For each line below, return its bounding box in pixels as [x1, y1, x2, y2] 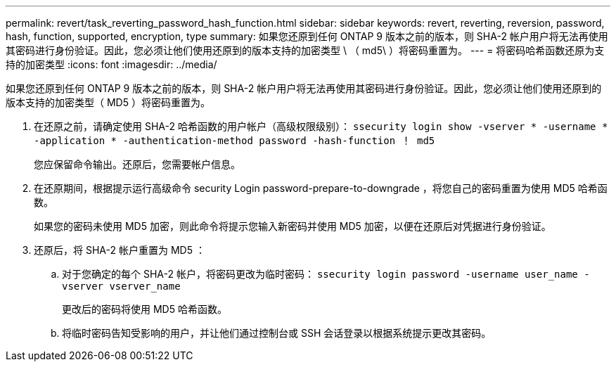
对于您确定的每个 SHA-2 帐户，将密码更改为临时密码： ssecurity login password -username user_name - [62, 268, 590, 280]
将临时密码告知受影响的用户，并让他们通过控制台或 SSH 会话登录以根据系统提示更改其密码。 [62, 327, 492, 339]
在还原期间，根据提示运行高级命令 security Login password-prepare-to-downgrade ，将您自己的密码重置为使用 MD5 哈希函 [34, 182, 608, 194]
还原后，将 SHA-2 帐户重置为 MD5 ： [34, 244, 205, 256]
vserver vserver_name [62, 281, 181, 292]
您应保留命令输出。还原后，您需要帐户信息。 [34, 158, 240, 170]
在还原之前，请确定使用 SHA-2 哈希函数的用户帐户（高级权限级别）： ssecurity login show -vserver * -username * [34, 120, 608, 132]
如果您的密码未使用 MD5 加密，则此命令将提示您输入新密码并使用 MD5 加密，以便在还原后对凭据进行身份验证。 [34, 220, 551, 232]
